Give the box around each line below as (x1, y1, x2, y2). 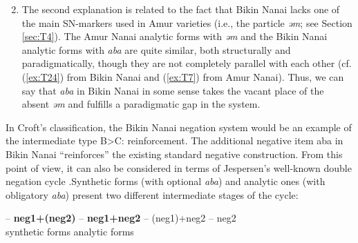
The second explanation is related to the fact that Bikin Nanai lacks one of (21, 2, 340, 16)
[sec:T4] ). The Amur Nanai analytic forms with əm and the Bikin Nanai (21, 29, 328, 43)
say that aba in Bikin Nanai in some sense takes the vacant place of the (21, 83, 324, 97)
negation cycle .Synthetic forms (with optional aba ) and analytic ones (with (6, 174, 326, 188)
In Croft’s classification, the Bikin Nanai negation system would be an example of (6, 119, 352, 134)
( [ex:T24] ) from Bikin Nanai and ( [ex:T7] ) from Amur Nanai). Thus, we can (21, 69, 344, 84)
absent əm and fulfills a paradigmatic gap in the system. (21, 97, 261, 111)
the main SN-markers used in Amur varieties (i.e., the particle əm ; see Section (21, 15, 352, 30)
